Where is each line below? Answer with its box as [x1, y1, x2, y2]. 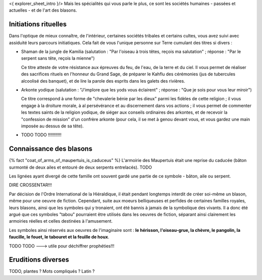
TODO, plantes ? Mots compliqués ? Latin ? [9, 268, 95, 274]
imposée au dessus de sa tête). [21, 123, 84, 129]
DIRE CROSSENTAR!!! [9, 182, 52, 188]
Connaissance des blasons [9, 145, 93, 153]
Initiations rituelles [9, 20, 67, 29]
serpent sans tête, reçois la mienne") [21, 55, 95, 61]
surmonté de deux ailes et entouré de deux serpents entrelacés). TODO [9, 164, 152, 170]
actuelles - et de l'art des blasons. [9, 7, 77, 13]
